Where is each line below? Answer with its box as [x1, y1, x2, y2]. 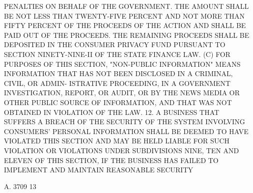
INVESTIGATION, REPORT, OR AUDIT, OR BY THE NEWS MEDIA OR [4, 87, 240, 98]
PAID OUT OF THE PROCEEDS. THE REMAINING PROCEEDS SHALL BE [4, 29, 250, 40]
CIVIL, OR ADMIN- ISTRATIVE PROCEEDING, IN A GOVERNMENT [4, 78, 231, 88]
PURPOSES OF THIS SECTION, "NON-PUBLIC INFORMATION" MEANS [4, 58, 241, 69]
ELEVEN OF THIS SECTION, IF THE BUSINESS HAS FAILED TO [4, 155, 219, 165]
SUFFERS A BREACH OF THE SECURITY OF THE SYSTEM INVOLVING [4, 116, 245, 127]
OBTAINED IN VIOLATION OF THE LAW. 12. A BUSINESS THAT [4, 107, 220, 117]
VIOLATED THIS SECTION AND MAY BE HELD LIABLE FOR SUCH [4, 136, 229, 146]
